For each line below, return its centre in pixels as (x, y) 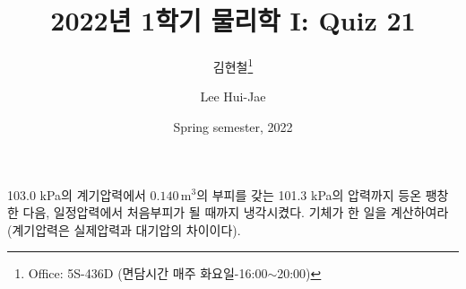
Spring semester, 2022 (233, 126)
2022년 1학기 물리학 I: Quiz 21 (233, 20)
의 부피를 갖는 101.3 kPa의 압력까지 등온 (309, 194)
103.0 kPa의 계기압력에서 (77, 194)
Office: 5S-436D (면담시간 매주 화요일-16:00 (148, 273)
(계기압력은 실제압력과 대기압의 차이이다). (124, 229)
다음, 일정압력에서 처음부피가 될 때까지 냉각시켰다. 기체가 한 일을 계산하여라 (236, 212)
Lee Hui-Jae (233, 96)
